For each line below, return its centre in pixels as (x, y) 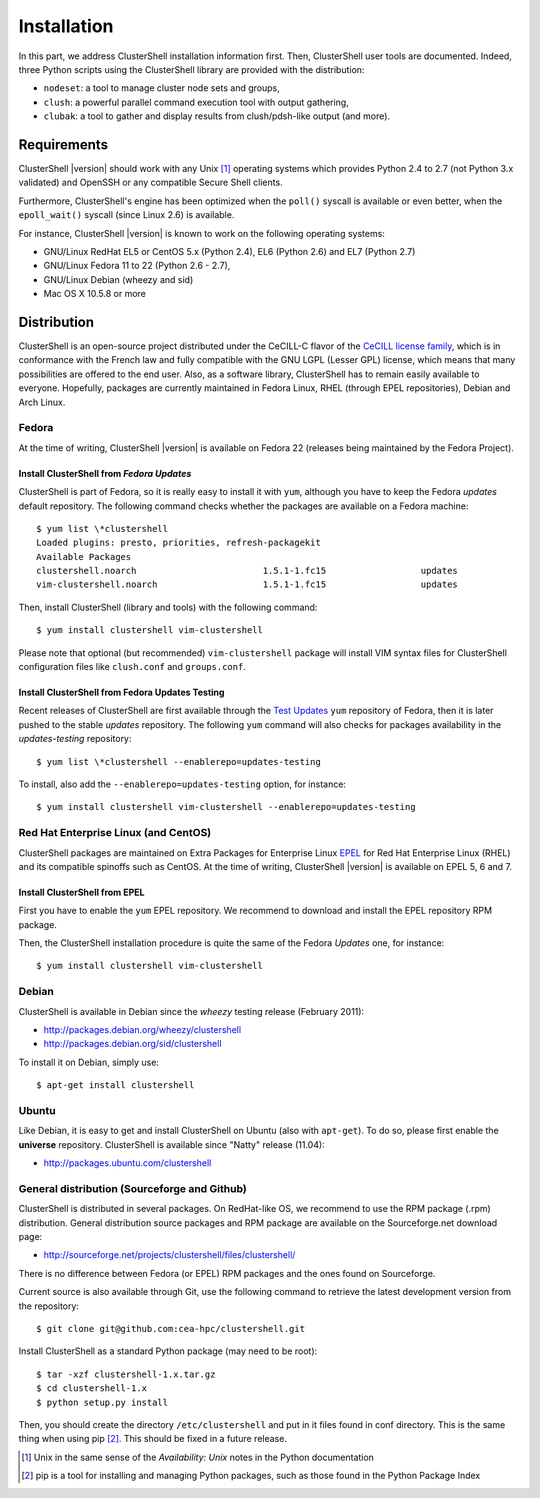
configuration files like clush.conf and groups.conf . (132, 667)
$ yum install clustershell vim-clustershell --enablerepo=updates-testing (226, 807)
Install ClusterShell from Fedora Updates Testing (121, 692)
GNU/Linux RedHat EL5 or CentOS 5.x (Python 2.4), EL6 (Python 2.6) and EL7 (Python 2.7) (229, 251)
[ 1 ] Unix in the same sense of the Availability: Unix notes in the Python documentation (198, 1457)
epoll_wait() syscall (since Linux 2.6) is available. (126, 215)
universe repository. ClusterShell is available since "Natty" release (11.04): (171, 1144)
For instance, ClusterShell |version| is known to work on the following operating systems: (201, 233)
